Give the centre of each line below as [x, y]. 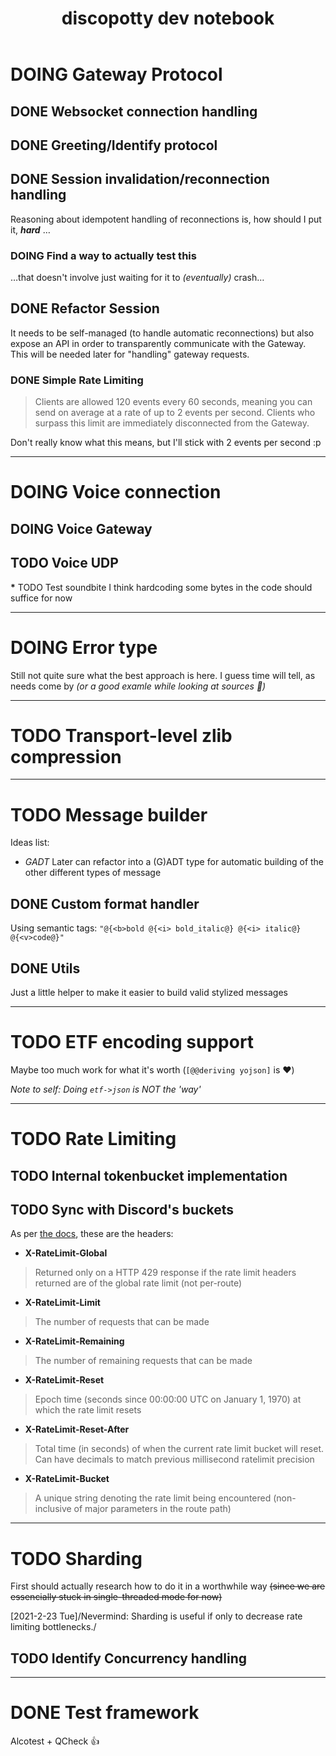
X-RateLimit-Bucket [67, 1479]
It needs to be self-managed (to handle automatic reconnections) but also [162, 333]
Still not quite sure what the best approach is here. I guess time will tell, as [163, 675]
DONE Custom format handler [105, 903]
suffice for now [41, 598]
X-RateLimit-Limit [62, 1303]
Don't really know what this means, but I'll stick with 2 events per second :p [166, 443]
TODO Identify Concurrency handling [129, 1658]
